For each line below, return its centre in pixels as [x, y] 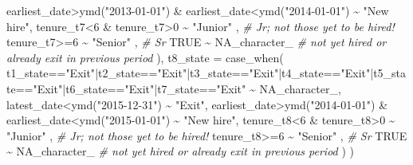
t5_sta [390, 73]
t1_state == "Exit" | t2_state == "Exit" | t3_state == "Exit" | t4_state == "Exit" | [190, 73]
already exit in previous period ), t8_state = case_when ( [145, 57]
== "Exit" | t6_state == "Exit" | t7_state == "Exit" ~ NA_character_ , [178, 88]
